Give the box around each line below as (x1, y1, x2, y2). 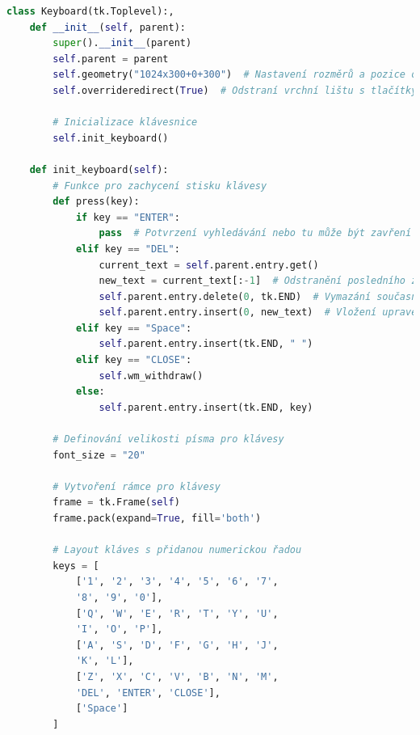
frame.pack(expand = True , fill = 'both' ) (52, 513, 262, 524)
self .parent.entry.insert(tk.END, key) (99, 401, 313, 413)
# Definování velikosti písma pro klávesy (52, 433, 284, 446)
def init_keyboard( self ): (29, 163, 169, 175)
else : (75, 386, 105, 398)
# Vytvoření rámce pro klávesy (52, 480, 220, 492)
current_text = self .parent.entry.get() (99, 259, 319, 271)
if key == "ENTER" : (75, 211, 180, 223)
